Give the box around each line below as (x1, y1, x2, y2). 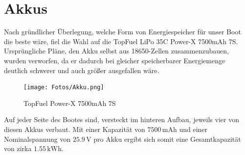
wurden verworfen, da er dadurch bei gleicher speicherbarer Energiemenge (4, 55, 225, 65)
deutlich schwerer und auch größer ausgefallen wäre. (4, 65, 159, 75)
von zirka (4, 143, 32, 154)
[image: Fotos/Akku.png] (23, 84, 104, 91)
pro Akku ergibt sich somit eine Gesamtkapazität (93, 133, 241, 144)
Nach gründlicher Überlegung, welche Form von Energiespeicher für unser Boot (4, 26, 241, 37)
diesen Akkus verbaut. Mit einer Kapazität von (4, 124, 145, 134)
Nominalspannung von (4, 133, 71, 144)
